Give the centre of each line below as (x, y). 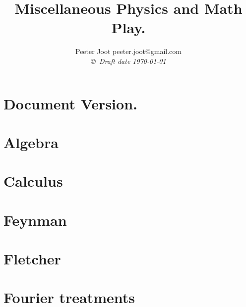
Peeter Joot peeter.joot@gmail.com (128, 51)
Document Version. (70, 103)
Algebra (31, 142)
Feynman (35, 220)
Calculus (33, 181)
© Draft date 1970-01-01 (128, 61)
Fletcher (32, 258)
